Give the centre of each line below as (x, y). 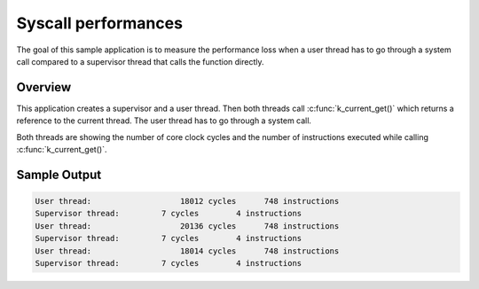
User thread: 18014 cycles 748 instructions (187, 251)
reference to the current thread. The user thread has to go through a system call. (164, 121)
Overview (44, 87)
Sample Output (59, 174)
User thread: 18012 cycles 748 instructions (187, 201)
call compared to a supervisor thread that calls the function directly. (141, 61)
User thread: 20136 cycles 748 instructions (187, 226)
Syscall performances (100, 23)
